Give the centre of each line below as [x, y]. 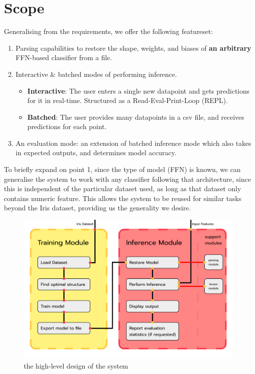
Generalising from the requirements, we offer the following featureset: [109, 31]
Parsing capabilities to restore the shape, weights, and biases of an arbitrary [133, 48]
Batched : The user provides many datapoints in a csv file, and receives [136, 117]
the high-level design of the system [76, 366]
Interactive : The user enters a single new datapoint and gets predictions [138, 90]
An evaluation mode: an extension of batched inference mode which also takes [133, 143]
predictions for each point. [67, 126]
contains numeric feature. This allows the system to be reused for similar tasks [123, 198]
